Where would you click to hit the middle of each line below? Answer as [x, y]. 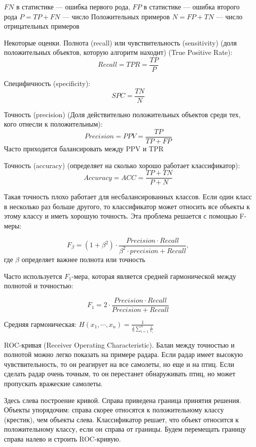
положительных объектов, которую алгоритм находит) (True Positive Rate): [118, 52]
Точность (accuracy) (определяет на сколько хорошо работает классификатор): [122, 165]
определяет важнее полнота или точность [83, 259]
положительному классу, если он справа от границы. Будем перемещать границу [125, 429]
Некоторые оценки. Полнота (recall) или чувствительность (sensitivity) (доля [121, 42]
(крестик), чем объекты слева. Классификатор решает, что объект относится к [122, 419]
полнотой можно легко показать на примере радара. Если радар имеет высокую [124, 354]
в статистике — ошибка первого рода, [73, 6]
